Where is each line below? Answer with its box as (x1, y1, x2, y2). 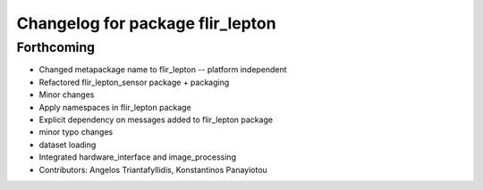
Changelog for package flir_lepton (16, 13, 276, 33)
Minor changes (38, 89, 95, 100)
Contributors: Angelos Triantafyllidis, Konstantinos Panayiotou (38, 164, 267, 175)
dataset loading (38, 139, 97, 150)
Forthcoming (16, 39, 96, 55)
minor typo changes (38, 127, 114, 137)
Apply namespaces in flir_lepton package (38, 102, 191, 112)
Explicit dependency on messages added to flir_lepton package (38, 114, 273, 125)
